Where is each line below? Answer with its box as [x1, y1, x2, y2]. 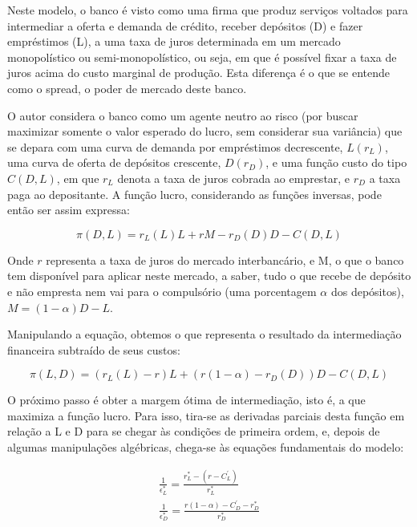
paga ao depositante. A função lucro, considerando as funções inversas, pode [7, 185, 382, 202]
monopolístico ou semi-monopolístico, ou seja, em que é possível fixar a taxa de [7, 48, 397, 65]
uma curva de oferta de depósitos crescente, [7, 154, 221, 171]
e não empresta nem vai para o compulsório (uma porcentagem [7, 282, 317, 299]
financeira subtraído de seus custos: [7, 341, 180, 358]
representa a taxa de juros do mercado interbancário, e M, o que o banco [46, 251, 404, 268]
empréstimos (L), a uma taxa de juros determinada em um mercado [7, 33, 341, 50]
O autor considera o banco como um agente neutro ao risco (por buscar [7, 107, 358, 124]
